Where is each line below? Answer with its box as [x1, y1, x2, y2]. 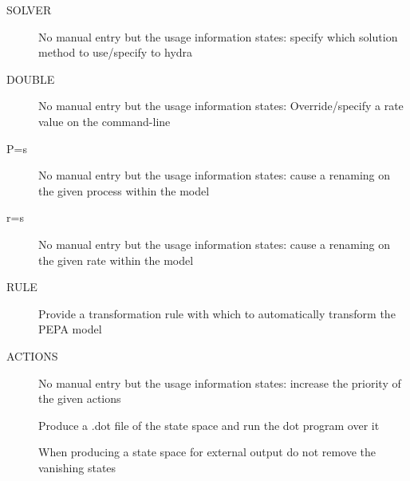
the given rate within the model [38, 251, 194, 268]
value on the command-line [38, 112, 171, 129]
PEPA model [38, 321, 102, 337]
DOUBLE [6, 70, 55, 87]
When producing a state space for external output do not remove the [38, 444, 376, 460]
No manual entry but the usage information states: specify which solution [38, 28, 398, 45]
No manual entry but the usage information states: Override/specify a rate [38, 97, 404, 114]
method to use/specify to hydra [38, 44, 193, 61]
